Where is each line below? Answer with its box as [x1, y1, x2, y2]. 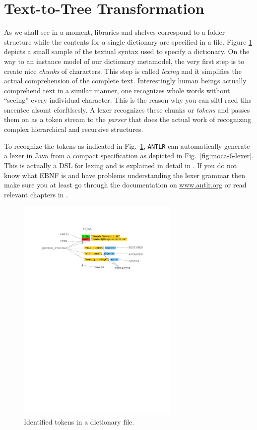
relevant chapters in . [4, 189, 68, 199]
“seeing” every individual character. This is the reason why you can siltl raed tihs [4, 95, 252, 105]
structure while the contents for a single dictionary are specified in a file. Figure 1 [4, 36, 253, 47]
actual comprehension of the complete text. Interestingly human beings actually [4, 75, 247, 86]
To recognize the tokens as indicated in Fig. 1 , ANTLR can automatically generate [4, 140, 250, 151]
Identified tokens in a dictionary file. [24, 416, 134, 427]
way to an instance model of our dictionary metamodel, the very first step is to [4, 56, 245, 66]
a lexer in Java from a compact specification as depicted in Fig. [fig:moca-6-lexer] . [4, 150, 254, 161]
